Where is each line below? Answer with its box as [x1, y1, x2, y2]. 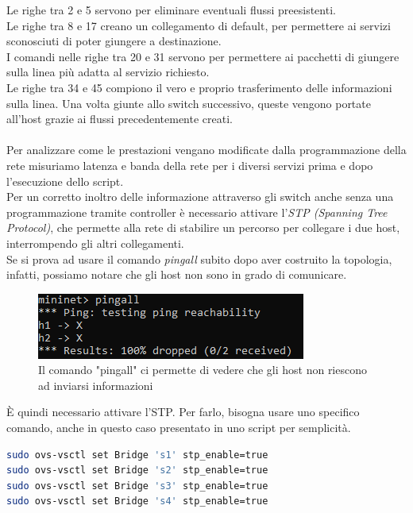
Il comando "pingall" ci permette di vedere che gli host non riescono [38, 361, 367, 378]
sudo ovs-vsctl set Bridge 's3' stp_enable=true [6, 480, 268, 492]
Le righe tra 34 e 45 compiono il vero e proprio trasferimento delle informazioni [6, 79, 392, 95]
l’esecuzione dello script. [6, 172, 124, 189]
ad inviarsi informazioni [38, 376, 153, 393]
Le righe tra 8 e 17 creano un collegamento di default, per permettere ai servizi [6, 17, 391, 33]
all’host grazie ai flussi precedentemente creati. [6, 110, 233, 127]
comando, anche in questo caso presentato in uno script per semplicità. [6, 419, 351, 436]
